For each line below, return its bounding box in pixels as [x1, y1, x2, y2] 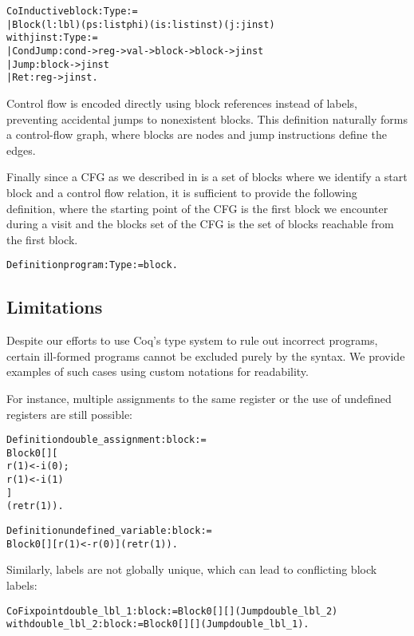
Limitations [6, 294, 103, 319]
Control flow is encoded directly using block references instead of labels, [6, 94, 357, 111]
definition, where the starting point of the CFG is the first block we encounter [6, 199, 388, 216]
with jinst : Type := [6, 32, 98, 44]
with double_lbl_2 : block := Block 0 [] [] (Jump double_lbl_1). [6, 618, 310, 630]
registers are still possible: [6, 405, 132, 422]
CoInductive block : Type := [6, 6, 138, 17]
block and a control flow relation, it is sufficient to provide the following [6, 184, 357, 200]
